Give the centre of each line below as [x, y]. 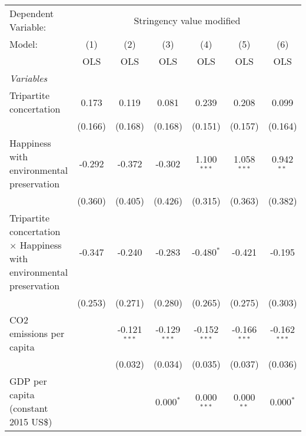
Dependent [32, 13]
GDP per [28, 381]
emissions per [37, 333]
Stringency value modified [187, 20]
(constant [29, 408]
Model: [24, 44]
